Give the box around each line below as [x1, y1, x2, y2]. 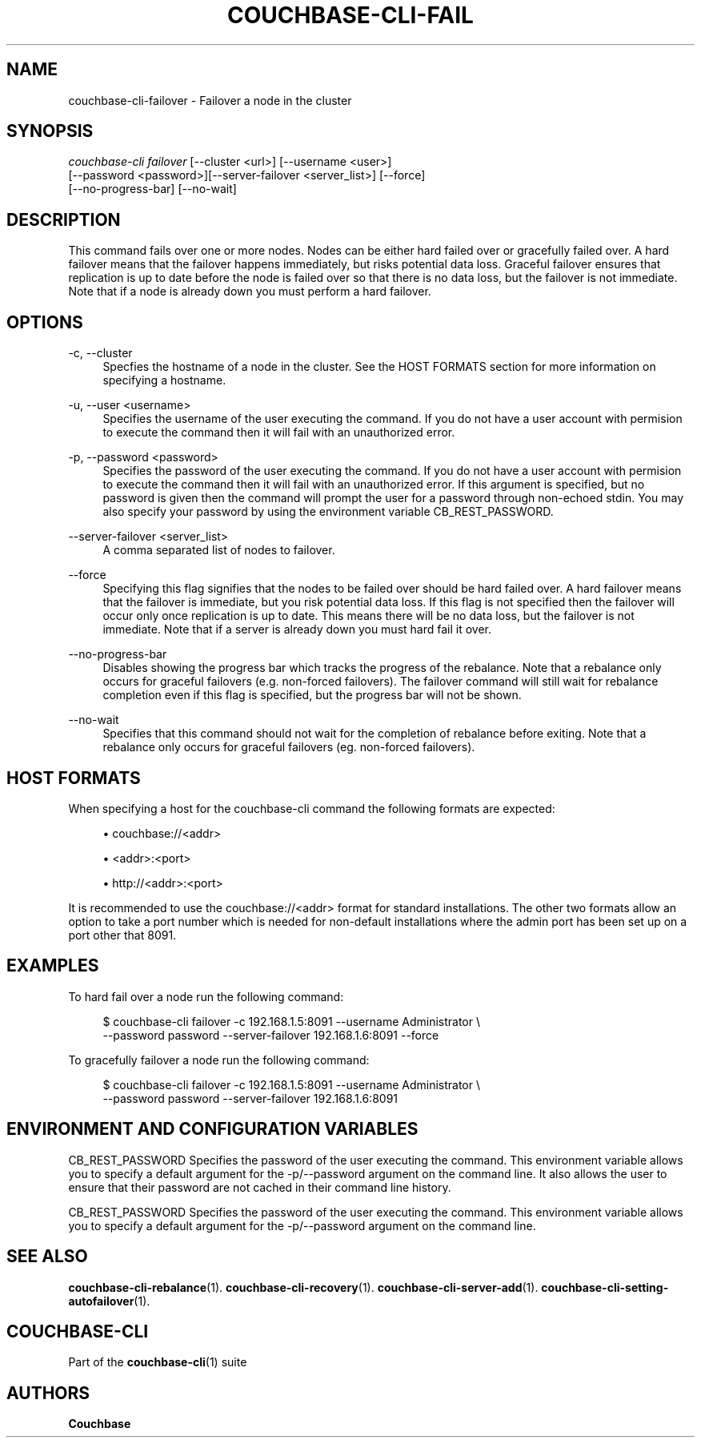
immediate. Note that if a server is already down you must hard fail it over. [102, 622, 492, 637]
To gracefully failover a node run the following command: [68, 1052, 370, 1067]
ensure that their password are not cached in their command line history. [68, 1180, 451, 1194]
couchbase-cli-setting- [541, 1280, 669, 1294]
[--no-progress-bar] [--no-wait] [68, 182, 237, 196]
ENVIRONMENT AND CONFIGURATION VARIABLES [6, 1119, 419, 1140]
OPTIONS [6, 312, 83, 332]
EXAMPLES [6, 955, 99, 976]
